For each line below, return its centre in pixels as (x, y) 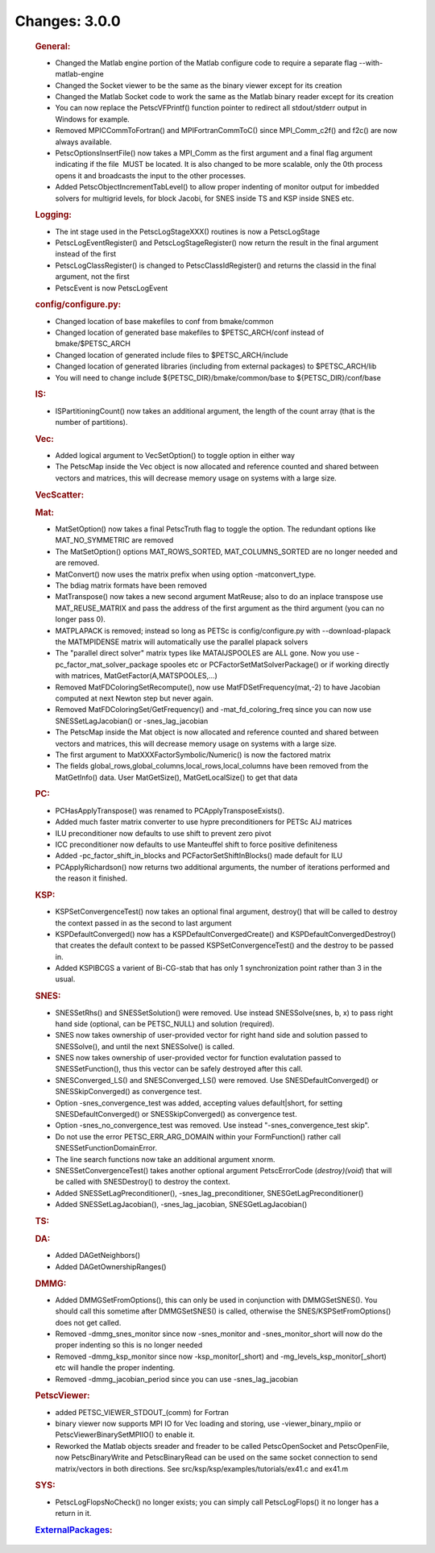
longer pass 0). (81, 619)
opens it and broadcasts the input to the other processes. (150, 175)
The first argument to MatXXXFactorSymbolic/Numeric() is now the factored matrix (193, 755)
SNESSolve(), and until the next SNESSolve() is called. (145, 1046)
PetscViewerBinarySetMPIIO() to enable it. (125, 1434)
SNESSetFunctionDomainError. (106, 1148)
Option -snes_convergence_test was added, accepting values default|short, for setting (199, 1103)
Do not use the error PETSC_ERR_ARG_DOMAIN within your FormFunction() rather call (198, 1136)
